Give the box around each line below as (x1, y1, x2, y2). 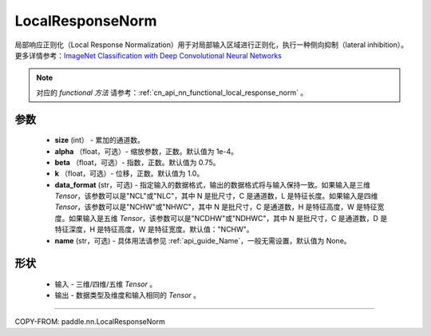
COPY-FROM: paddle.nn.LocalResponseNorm (14, 316, 165, 326)
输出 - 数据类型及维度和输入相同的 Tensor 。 (54, 291, 201, 300)
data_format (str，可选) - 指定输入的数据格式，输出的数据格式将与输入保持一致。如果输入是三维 (54, 180, 371, 189)
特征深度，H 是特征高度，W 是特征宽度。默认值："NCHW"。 (54, 224, 255, 235)
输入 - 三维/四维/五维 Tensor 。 (54, 279, 157, 289)
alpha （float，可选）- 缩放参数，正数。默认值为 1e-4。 (54, 146, 239, 156)
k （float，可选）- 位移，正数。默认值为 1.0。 (54, 168, 204, 179)
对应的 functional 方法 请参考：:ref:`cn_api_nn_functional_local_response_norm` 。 (36, 88, 308, 97)
